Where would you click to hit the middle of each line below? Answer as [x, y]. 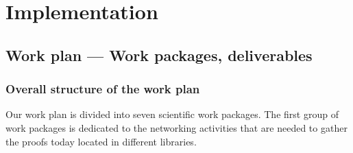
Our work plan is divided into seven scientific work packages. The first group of [172, 114]
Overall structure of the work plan [103, 89]
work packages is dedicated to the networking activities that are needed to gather [176, 127]
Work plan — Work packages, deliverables [159, 55]
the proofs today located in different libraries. [101, 141]
